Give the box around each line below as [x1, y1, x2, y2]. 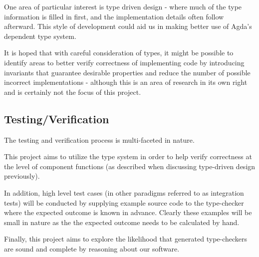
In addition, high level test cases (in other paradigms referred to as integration [4, 187, 244, 198]
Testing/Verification [4, 111, 109, 126]
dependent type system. [4, 30, 76, 41]
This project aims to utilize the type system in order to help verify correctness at [4, 151, 252, 162]
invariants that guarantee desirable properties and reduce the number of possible [4, 67, 251, 77]
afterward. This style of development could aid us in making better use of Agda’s [4, 21, 252, 31]
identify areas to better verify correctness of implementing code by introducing [4, 57, 245, 67]
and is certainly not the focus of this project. [4, 86, 141, 97]
